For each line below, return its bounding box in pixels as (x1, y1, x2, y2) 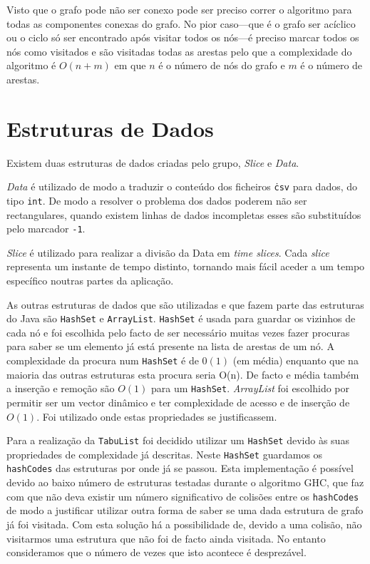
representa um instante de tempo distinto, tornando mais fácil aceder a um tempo (6, 259, 365, 274)
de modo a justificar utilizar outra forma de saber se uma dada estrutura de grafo (6, 503, 364, 518)
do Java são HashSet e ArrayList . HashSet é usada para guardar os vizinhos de (6, 311, 356, 326)
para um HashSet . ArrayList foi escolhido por (150, 381, 350, 396)
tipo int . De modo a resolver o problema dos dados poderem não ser (6, 193, 307, 207)
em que (114, 58, 146, 73)
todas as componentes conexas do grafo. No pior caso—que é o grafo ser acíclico (6, 16, 356, 31)
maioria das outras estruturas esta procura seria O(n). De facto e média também (6, 366, 359, 381)
